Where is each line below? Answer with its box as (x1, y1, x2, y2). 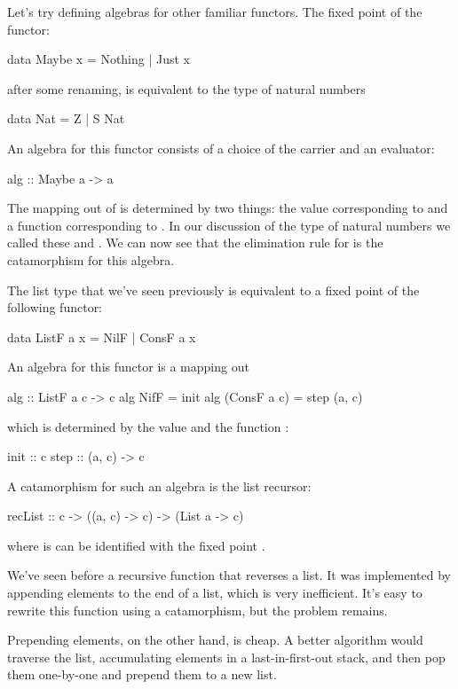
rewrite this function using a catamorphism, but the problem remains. (7, 600, 388, 619)
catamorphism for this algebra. (7, 250, 175, 269)
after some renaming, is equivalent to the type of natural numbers (7, 79, 366, 98)
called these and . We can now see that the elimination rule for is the (7, 233, 383, 252)
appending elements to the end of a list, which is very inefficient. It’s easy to (7, 583, 422, 602)
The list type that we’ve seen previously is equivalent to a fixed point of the (7, 280, 420, 299)
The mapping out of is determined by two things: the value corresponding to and (7, 199, 448, 217)
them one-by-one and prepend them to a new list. (7, 665, 277, 684)
